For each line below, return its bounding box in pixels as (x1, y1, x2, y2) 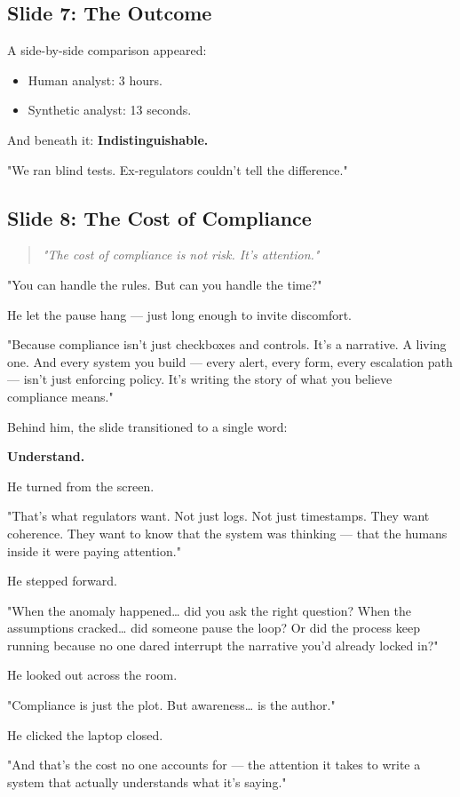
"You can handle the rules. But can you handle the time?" (7, 275, 322, 293)
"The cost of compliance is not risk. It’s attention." (42, 245, 320, 264)
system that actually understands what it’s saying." (7, 772, 287, 791)
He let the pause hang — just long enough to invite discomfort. (7, 305, 352, 323)
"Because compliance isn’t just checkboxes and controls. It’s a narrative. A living (7, 335, 447, 354)
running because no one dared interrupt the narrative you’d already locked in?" (7, 635, 439, 654)
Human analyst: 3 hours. (28, 70, 163, 89)
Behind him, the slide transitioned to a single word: (7, 417, 288, 435)
